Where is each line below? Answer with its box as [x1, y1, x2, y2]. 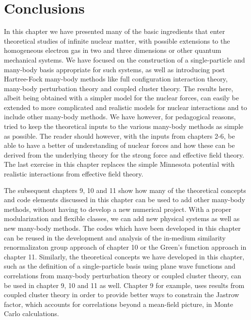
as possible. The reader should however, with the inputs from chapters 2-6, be [4, 130, 235, 141]
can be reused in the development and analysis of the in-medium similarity [4, 232, 226, 242]
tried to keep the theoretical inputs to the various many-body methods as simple [4, 121, 243, 131]
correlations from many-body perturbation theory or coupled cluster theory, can [4, 270, 241, 280]
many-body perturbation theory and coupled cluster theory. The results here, [4, 83, 234, 93]
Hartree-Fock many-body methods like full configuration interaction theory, [4, 74, 228, 84]
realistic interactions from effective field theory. [4, 169, 143, 179]
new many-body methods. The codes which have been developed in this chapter [4, 223, 241, 233]
